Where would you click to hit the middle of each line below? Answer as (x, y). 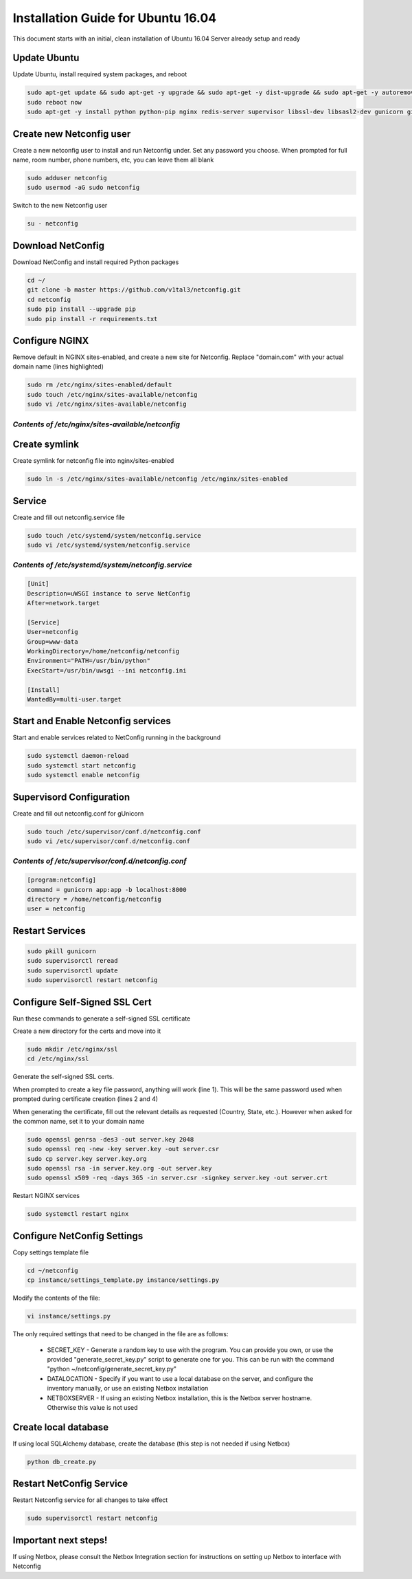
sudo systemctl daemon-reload (78, 756)
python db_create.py (61, 1462)
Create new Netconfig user (72, 134)
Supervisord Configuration (71, 797)
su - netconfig (53, 224)
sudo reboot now (55, 102)
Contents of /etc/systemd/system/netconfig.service (102, 565)
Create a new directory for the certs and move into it (87, 1031)
